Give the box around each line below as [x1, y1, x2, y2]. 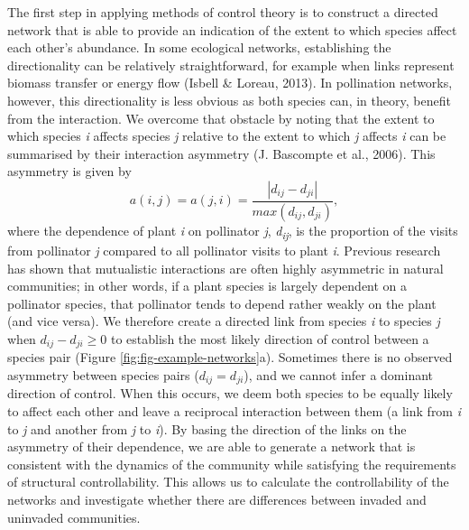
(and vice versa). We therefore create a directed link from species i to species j [7, 311, 440, 330]
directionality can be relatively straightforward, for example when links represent [7, 55, 455, 74]
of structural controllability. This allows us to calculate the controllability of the [7, 472, 449, 491]
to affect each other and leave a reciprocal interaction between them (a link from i [7, 402, 462, 420]
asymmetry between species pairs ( [7, 365, 199, 384]
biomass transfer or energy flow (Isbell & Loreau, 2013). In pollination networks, [7, 73, 453, 92]
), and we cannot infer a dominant [244, 365, 434, 384]
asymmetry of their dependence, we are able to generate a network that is [7, 437, 416, 456]
